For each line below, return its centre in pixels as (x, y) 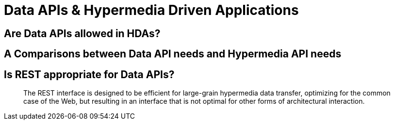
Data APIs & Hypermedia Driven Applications (151, 10)
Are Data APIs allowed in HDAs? (82, 33)
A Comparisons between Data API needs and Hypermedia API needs (173, 54)
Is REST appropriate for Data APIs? (89, 74)
